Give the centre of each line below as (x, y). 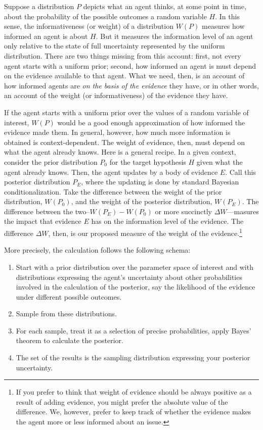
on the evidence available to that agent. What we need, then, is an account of (124, 76)
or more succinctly (183, 211)
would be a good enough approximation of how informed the (151, 122)
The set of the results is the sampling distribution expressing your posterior (133, 357)
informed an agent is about (46, 36)
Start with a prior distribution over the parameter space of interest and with (135, 267)
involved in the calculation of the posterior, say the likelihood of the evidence (136, 287)
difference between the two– (47, 211)
